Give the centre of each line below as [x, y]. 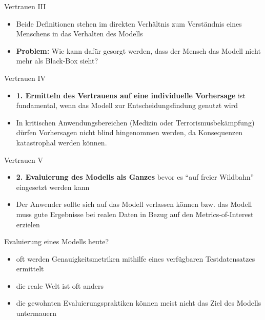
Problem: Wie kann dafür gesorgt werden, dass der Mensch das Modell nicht [138, 50]
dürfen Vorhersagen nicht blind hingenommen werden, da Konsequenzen [129, 132]
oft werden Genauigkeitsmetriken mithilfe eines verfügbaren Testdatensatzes [136, 258]
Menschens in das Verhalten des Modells [79, 34]
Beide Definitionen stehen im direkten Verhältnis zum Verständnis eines [129, 23]
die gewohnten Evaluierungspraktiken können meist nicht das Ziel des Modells [139, 303]
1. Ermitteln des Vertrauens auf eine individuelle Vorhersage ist [131, 95]
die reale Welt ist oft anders [60, 285]
